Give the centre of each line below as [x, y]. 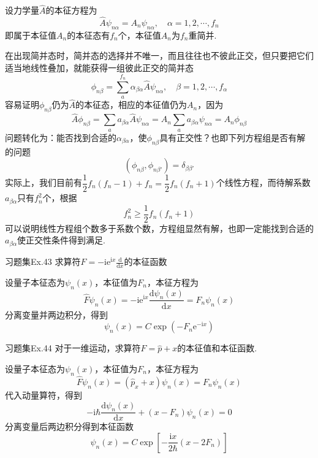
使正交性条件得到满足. [61, 240]
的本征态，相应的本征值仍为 [131, 105]
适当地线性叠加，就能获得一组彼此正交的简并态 [99, 68]
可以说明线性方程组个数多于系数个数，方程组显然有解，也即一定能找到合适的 [159, 228]
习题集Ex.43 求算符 [43, 261]
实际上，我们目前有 [44, 182]
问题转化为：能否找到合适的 [61, 137]
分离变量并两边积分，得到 [56, 314]
